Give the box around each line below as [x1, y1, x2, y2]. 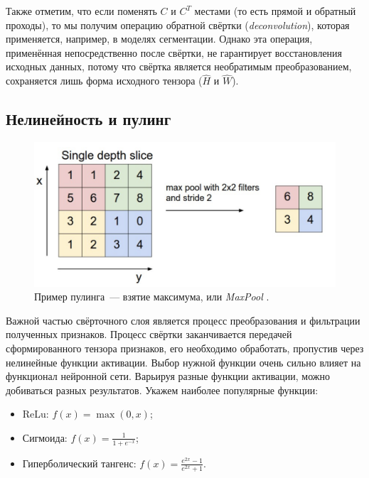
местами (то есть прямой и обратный [194, 4, 356, 18]
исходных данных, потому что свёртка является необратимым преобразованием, [6, 59, 352, 74]
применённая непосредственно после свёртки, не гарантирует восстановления [6, 45, 343, 60]
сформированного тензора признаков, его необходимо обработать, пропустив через [6, 340, 364, 355]
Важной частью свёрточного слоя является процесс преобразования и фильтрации [6, 313, 360, 327]
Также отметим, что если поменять [6, 4, 157, 18]
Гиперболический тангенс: [22, 455, 137, 470]
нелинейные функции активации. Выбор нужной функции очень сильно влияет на [6, 354, 361, 369]
